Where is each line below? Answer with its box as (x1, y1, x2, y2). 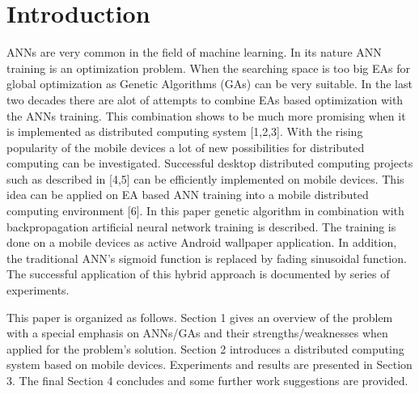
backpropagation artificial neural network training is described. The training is (6, 218, 396, 235)
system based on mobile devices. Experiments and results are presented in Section (6, 356, 413, 373)
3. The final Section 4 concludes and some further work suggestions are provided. (6, 372, 408, 388)
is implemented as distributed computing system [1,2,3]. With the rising (6, 123, 363, 140)
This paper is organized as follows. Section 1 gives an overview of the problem (6, 308, 393, 325)
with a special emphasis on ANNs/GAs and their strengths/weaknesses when (6, 324, 388, 341)
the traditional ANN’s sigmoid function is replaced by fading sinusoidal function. (6, 249, 407, 266)
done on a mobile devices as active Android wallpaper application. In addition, (6, 234, 397, 251)
